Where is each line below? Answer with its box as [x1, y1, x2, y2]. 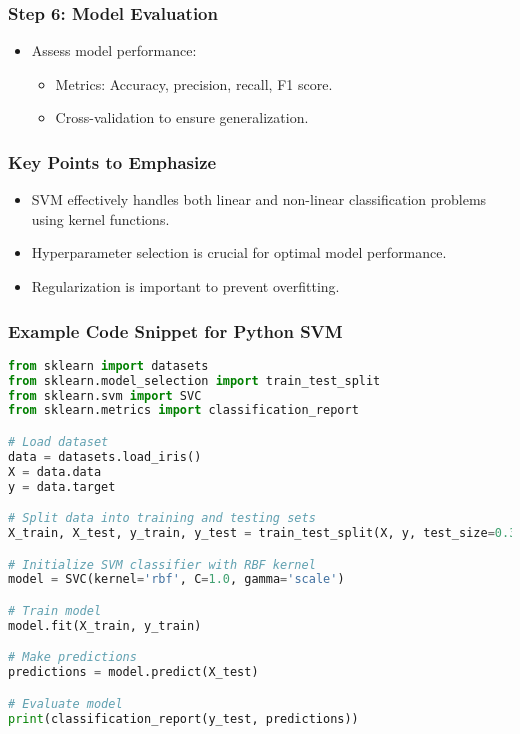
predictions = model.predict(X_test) [8, 665, 259, 680]
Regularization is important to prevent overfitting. [31, 276, 340, 296]
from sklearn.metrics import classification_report [8, 403, 359, 418]
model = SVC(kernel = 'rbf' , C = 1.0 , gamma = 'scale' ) [8, 572, 345, 587]
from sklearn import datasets [8, 358, 209, 373]
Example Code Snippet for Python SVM [8, 318, 343, 343]
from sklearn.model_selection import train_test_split [8, 373, 381, 388]
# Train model [8, 603, 102, 618]
